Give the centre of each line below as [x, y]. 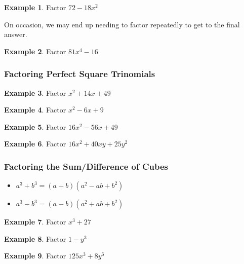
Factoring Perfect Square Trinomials [80, 74]
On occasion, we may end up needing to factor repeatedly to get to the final [122, 24]
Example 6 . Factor [35, 144]
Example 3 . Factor [35, 92]
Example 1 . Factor [35, 7]
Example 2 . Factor [35, 51]
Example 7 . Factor [35, 222]
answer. [16, 34]
